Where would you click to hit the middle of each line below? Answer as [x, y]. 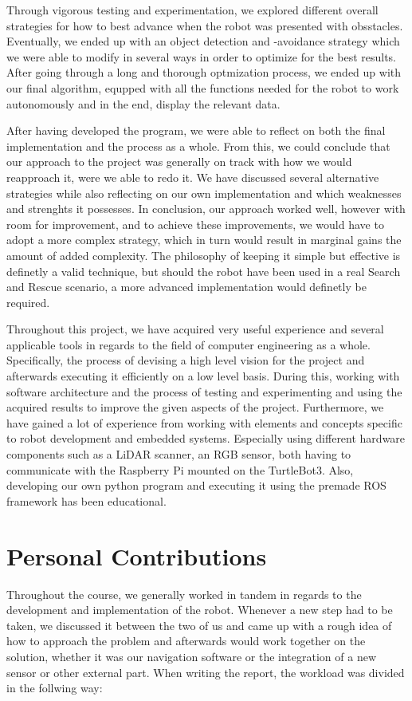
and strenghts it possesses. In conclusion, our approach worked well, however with [206, 209]
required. [28, 302]
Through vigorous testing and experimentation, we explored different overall [192, 10]
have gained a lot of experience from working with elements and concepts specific [204, 422]
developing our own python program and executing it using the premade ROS [196, 485]
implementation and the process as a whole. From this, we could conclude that [198, 146]
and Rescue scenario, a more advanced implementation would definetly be [186, 287]
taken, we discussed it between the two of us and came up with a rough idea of [199, 625]
